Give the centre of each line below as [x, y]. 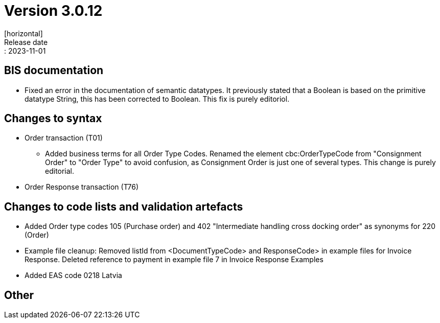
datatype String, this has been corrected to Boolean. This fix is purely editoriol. [157, 99]
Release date [26, 42]
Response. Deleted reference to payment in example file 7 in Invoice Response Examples [174, 260]
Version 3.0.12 [53, 11]
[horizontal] [24, 33]
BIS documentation [54, 71]
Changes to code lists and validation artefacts [124, 206]
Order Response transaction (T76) [82, 187]
